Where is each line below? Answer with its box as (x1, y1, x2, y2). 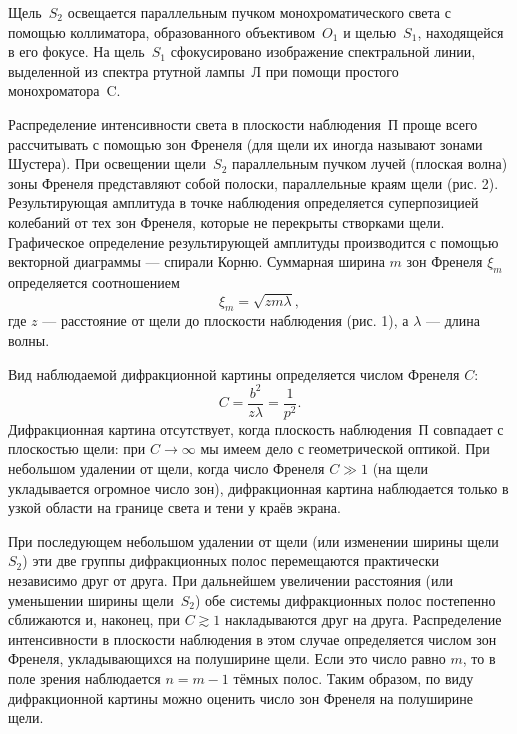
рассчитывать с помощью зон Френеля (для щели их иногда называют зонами (8, 133, 483, 154)
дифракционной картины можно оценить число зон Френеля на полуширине (8, 687, 474, 708)
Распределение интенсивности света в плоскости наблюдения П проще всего (8, 113, 478, 134)
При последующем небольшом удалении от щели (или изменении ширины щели (8, 530, 499, 551)
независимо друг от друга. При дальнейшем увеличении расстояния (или (8, 569, 454, 590)
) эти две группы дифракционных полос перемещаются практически (22, 550, 439, 571)
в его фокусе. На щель (8, 41, 145, 62)
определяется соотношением (8, 271, 180, 292)
